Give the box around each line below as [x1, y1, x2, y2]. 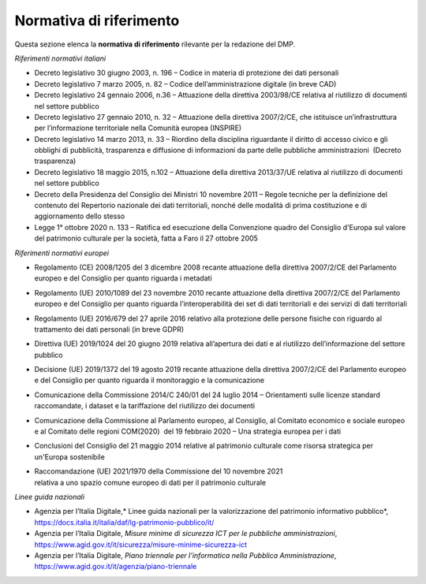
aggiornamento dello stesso [34, 211, 125, 221]
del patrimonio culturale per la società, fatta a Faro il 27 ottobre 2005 [34, 233, 258, 244]
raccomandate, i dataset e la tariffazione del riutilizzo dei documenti [34, 401, 256, 411]
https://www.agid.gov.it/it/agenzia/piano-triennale [34, 562, 197, 571]
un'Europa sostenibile [34, 452, 106, 461]
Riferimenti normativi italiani [14, 54, 106, 63]
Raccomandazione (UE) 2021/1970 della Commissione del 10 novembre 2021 [34, 467, 283, 476]
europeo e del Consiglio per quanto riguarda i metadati [34, 273, 212, 283]
